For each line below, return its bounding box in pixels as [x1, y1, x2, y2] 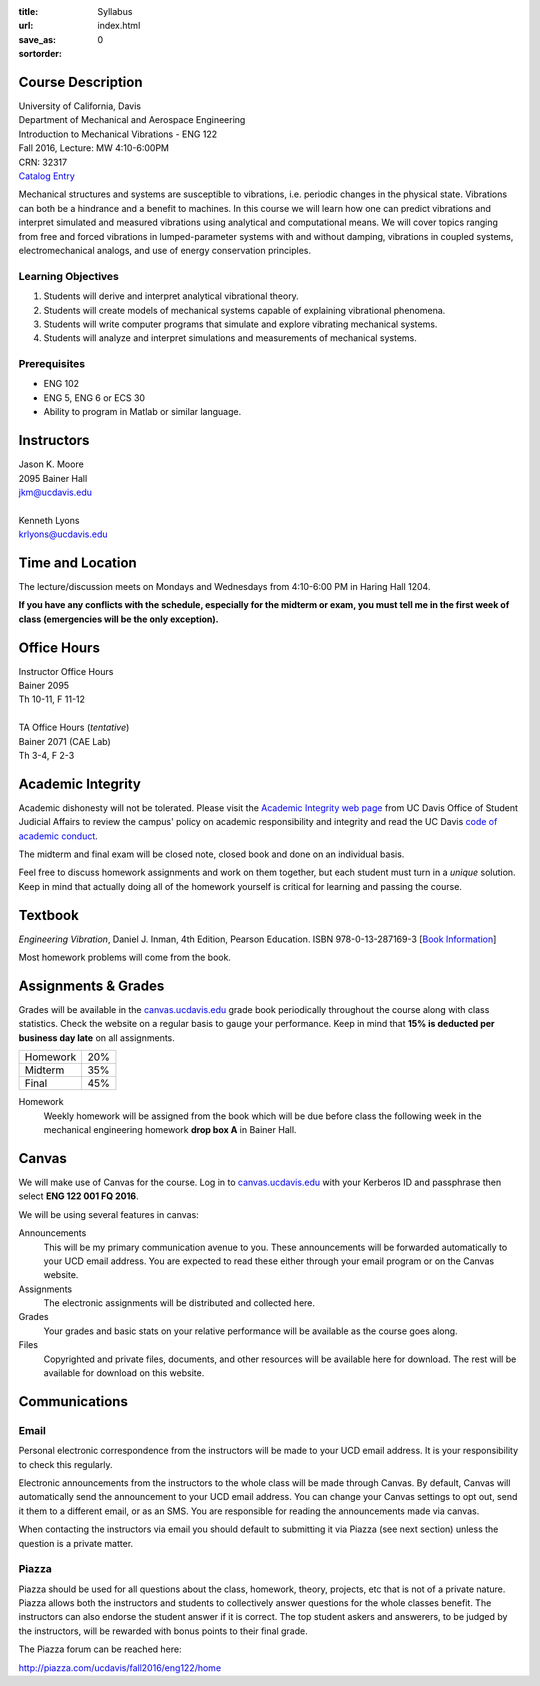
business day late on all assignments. [18, 1031, 175, 1044]
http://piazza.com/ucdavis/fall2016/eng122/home [18, 1661, 222, 1674]
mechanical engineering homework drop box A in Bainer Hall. [43, 1124, 297, 1136]
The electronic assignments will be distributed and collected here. [43, 1297, 315, 1309]
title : [18, 6, 39, 17]
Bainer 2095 [18, 680, 70, 692]
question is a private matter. [18, 1537, 134, 1549]
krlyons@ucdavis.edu [18, 528, 109, 540]
